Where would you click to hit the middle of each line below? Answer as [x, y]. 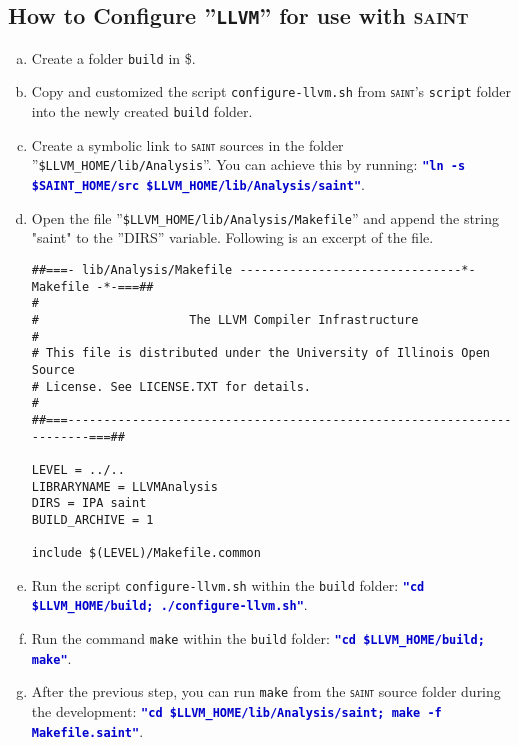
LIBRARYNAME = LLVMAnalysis [124, 486]
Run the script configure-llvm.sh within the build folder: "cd [228, 584]
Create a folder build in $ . [113, 57]
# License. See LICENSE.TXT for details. [171, 386]
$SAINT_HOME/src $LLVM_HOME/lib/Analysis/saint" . [198, 184]
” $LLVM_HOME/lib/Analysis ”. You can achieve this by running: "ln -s [248, 164]
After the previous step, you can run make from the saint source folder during [266, 691]
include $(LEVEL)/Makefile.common [146, 553]
